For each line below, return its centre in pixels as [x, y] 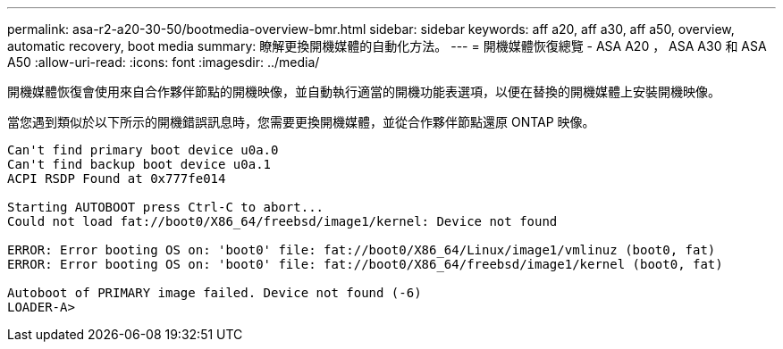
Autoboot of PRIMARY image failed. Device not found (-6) [215, 293]
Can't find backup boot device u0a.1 [139, 164]
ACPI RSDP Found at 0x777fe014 [117, 179]
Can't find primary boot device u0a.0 [143, 150]
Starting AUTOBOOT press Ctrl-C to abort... [166, 207]
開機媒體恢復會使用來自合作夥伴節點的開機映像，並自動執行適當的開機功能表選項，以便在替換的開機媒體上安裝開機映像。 [364, 91]
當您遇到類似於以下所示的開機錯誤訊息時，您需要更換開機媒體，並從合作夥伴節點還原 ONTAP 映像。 [301, 122]
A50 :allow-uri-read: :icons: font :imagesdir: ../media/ [164, 62]
